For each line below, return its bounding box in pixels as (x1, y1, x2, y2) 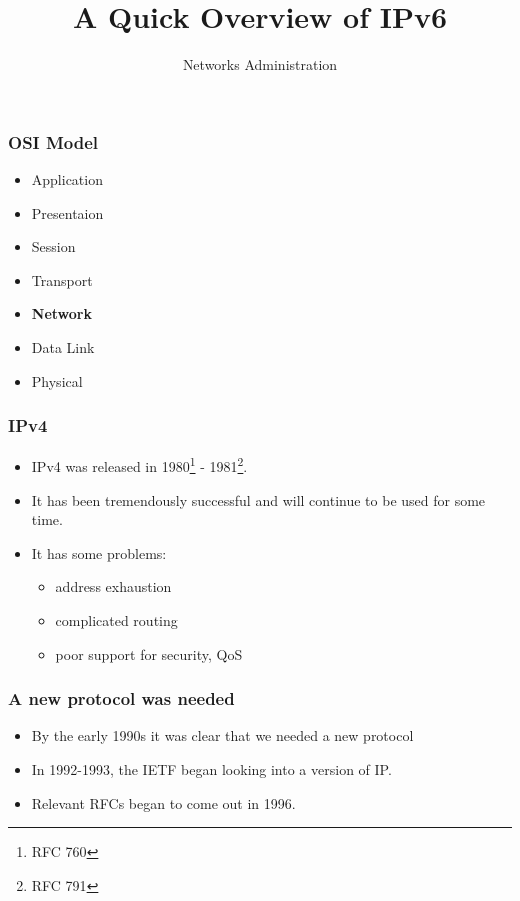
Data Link (31, 336, 95, 357)
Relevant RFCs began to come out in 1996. (31, 792, 296, 813)
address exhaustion (55, 576, 172, 597)
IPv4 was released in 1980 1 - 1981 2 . (31, 453, 248, 477)
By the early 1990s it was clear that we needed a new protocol (31, 725, 414, 746)
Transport (31, 269, 93, 290)
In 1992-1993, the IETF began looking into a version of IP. (31, 759, 392, 780)
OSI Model (8, 129, 99, 154)
